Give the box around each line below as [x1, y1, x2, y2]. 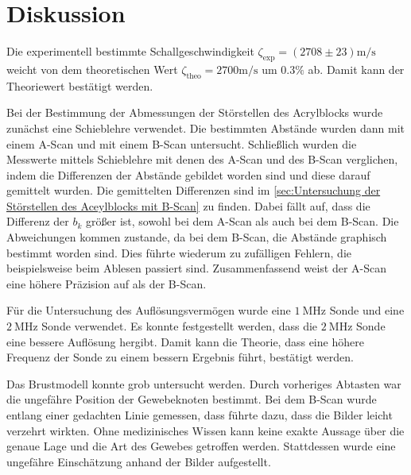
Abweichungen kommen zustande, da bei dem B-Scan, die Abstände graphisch [6, 229, 387, 245]
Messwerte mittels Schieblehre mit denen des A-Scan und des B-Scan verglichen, [6, 151, 398, 168]
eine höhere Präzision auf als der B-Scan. [6, 275, 207, 292]
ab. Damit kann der [308, 60, 405, 77]
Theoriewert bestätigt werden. [6, 77, 153, 94]
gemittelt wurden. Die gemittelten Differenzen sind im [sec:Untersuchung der [6, 182, 381, 199]
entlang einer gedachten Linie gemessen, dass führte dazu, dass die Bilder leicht [6, 407, 393, 423]
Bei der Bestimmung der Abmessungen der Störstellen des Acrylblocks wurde [6, 104, 383, 121]
